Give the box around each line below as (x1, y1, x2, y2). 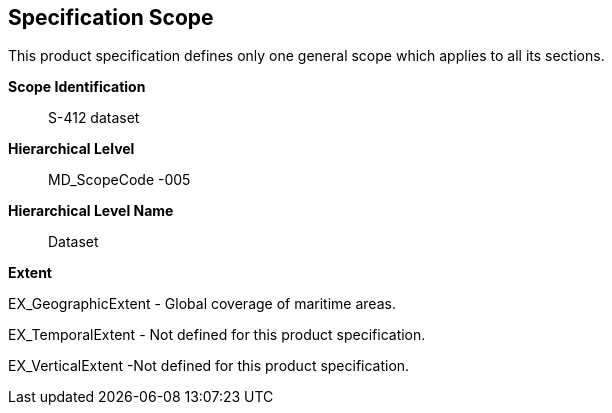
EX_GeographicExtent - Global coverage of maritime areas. (8, 295, 396, 313)
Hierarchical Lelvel (8, 140, 135, 158)
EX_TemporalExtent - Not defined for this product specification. (8, 326, 426, 344)
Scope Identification (8, 78, 146, 96)
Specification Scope (8, 5, 214, 30)
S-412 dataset (48, 109, 140, 127)
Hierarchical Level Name (8, 202, 174, 220)
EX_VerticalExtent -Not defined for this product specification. (8, 357, 410, 375)
